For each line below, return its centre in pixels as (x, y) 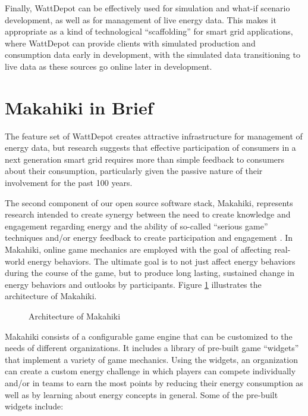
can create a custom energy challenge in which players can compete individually (150, 371)
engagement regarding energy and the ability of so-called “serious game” (136, 226)
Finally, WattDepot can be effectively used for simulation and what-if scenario (147, 8)
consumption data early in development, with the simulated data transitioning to (153, 55)
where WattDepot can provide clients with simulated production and (130, 43)
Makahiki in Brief (79, 107)
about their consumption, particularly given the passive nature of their (134, 171)
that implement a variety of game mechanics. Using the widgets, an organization (151, 359)
